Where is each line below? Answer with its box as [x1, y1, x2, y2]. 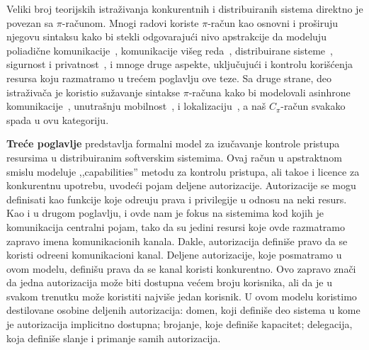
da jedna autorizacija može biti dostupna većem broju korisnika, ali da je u [6, 275, 332, 290]
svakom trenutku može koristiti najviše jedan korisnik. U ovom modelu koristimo [6, 288, 357, 303]
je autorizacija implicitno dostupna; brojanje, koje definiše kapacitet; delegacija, [6, 317, 353, 332]
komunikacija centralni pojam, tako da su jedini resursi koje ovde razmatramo [6, 219, 346, 234]
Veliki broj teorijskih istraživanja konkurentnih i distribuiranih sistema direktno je [6, 1, 363, 16]
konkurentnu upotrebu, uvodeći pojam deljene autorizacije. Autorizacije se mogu [6, 178, 356, 193]
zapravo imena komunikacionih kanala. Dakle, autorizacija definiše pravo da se [6, 233, 348, 248]
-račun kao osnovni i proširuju [208, 15, 339, 30]
